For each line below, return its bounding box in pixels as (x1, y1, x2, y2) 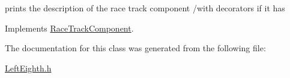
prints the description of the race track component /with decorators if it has (5, 2, 285, 14)
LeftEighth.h (5, 61, 52, 74)
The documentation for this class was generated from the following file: (5, 42, 266, 54)
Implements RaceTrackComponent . (5, 21, 134, 34)
